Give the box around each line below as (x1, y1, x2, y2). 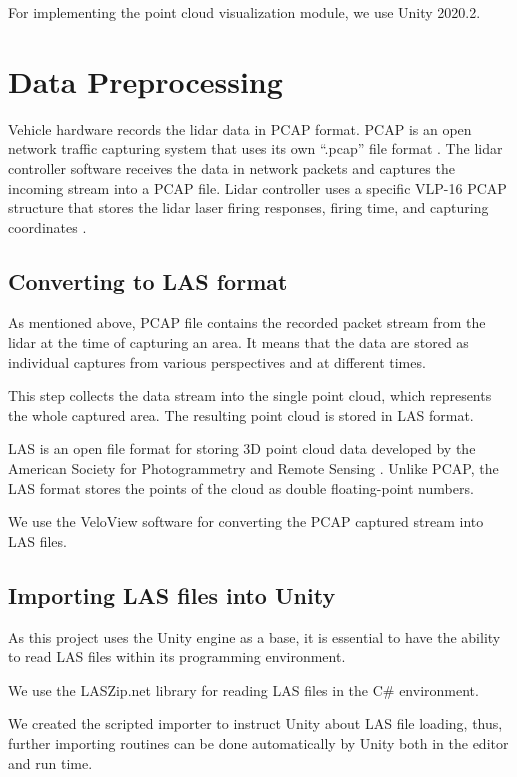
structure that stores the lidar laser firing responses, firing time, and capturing (8, 197, 489, 218)
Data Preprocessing (8, 60, 283, 101)
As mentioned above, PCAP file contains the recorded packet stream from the (8, 312, 486, 333)
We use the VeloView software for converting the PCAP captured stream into (8, 511, 484, 532)
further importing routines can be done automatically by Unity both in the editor (8, 733, 509, 753)
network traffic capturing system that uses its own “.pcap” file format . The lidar (8, 138, 503, 159)
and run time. (8, 752, 93, 773)
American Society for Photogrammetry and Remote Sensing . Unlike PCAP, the (8, 458, 499, 479)
